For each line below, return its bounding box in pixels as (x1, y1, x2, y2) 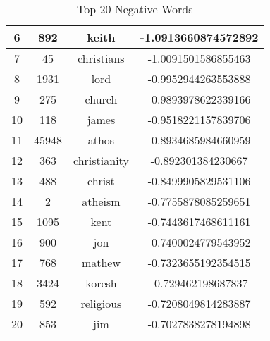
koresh (85, 275, 117, 291)
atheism (82, 193, 121, 209)
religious (80, 295, 122, 311)
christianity (73, 152, 129, 168)
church (85, 91, 118, 107)
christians (78, 50, 125, 66)
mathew (81, 254, 121, 271)
